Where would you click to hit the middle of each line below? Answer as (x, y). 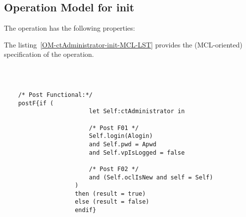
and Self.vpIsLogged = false (137, 152)
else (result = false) (112, 202)
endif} (86, 210)
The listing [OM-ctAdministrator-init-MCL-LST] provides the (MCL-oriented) (123, 44)
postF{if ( (36, 103)
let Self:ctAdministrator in (137, 111)
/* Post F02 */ (114, 169)
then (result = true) (110, 194)
